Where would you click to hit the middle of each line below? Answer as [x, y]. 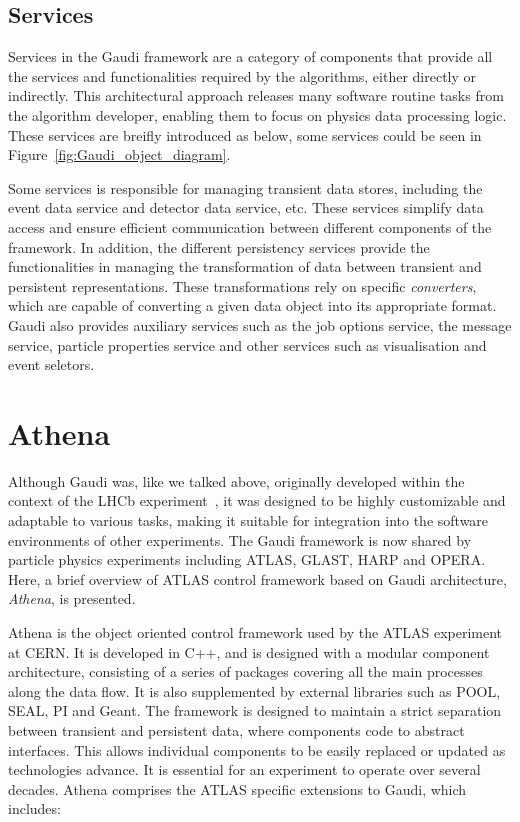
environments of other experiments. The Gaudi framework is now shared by [240, 539]
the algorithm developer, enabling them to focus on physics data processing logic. [257, 114]
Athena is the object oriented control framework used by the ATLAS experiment [255, 631]
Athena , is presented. [72, 598]
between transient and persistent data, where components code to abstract [236, 729]
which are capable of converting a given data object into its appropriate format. [252, 305]
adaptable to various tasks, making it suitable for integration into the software [248, 520]
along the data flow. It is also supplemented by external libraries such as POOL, [254, 690]
